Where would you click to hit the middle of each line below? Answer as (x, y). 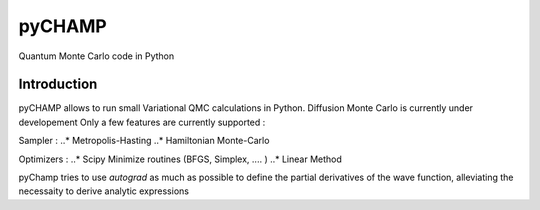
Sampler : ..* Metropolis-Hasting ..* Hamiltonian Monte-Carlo (144, 141)
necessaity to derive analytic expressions (104, 191)
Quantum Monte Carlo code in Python (96, 56)
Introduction (58, 84)
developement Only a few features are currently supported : (142, 122)
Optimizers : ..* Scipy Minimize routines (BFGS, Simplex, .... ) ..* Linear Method (180, 159)
